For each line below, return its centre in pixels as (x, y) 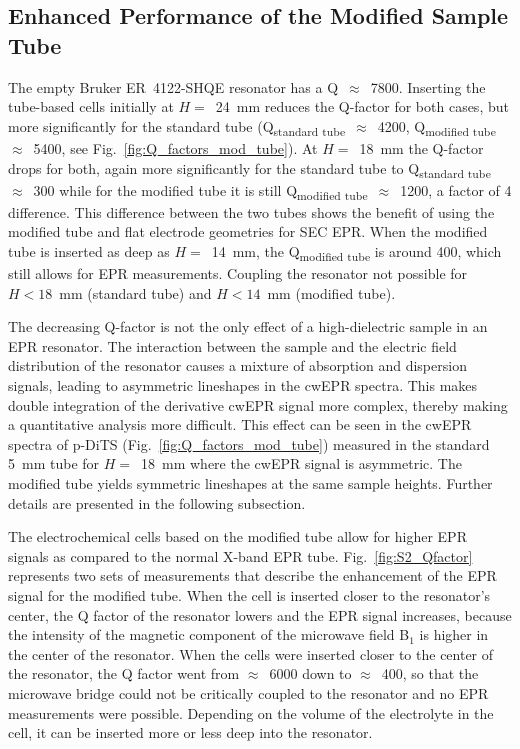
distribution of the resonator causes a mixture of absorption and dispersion (237, 365)
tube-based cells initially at (91, 106)
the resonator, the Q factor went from (124, 673)
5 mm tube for (54, 463)
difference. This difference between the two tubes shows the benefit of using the (251, 211)
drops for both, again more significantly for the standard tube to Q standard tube (249, 169)
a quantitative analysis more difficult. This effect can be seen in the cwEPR (240, 424)
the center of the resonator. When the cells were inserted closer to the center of (251, 653)
